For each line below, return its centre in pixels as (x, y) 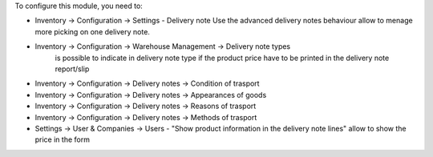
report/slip (72, 69)
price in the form (62, 139)
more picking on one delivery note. (92, 31)
